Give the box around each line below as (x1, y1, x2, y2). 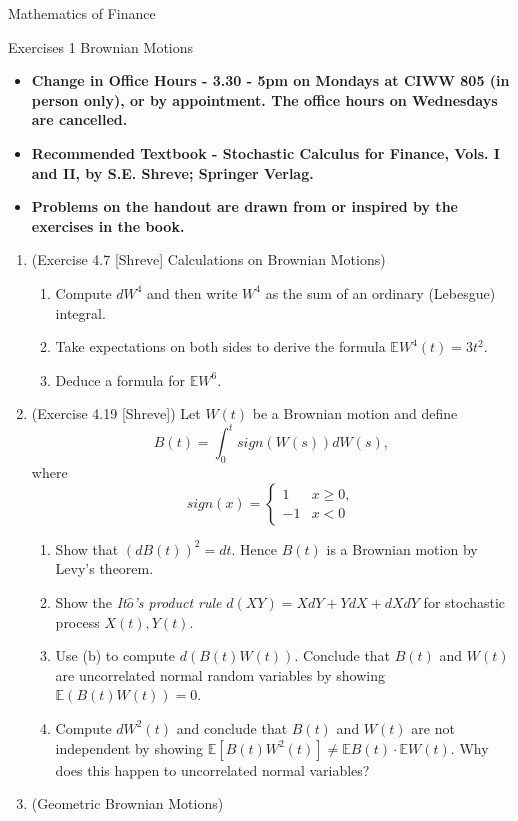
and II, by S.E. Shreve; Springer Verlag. (31, 162, 314, 183)
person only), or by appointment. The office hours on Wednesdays (31, 89, 498, 110)
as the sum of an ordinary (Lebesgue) (265, 282, 496, 303)
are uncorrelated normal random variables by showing (55, 664, 385, 685)
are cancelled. (31, 109, 128, 130)
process (55, 611, 100, 632)
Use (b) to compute (55, 645, 176, 666)
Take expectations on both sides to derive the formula (55, 336, 386, 357)
